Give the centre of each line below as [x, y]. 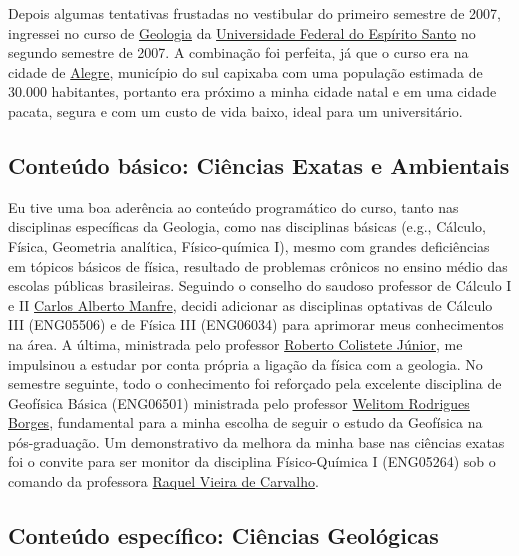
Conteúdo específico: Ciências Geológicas [223, 535]
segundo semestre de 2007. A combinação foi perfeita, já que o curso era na [238, 52]
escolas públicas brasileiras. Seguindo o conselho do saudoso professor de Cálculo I [260, 285]
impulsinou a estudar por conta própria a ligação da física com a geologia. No [245, 363]
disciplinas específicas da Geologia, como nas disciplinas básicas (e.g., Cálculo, [247, 226]
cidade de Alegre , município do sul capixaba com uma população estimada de [245, 71]
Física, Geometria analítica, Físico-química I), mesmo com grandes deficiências [249, 245]
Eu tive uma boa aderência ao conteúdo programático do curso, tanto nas [233, 206]
